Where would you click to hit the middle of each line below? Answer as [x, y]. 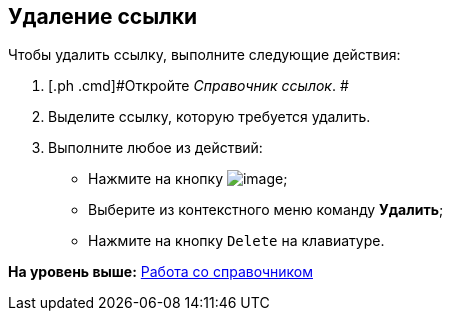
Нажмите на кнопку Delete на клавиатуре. [236, 241]
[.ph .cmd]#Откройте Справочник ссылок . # [198, 86]
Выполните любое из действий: [155, 148]
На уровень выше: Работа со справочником [160, 272]
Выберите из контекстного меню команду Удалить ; [266, 210]
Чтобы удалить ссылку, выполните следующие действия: [204, 55]
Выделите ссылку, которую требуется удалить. [209, 117]
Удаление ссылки [103, 16]
